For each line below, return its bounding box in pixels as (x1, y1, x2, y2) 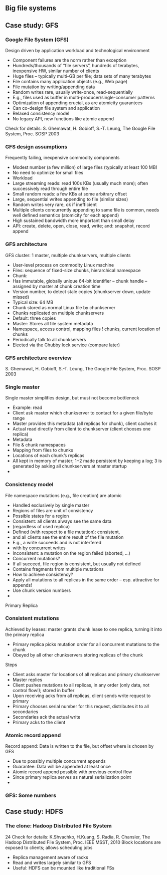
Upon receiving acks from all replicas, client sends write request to (12, 693, 151, 699)
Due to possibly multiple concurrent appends (12, 758, 106, 764)
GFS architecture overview (5, 354, 72, 361)
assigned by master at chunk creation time (12, 283, 101, 289)
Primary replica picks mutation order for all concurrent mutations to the (12, 641, 159, 647)
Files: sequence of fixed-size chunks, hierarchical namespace (12, 267, 141, 273)
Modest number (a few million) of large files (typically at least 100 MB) (12, 164, 158, 170)
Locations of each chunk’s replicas (12, 453, 85, 459)
